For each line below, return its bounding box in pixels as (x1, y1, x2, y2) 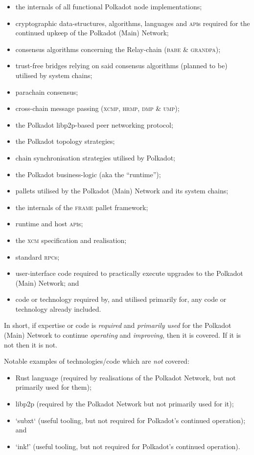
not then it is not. (4, 339, 57, 349)
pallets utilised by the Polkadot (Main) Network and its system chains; (15, 186, 229, 196)
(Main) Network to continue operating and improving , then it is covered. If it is (4, 330, 241, 340)
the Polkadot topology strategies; (15, 136, 115, 146)
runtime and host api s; (15, 218, 83, 229)
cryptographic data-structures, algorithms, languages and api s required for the (15, 18, 250, 28)
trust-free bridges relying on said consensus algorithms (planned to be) (15, 60, 228, 71)
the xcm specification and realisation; (15, 235, 127, 245)
